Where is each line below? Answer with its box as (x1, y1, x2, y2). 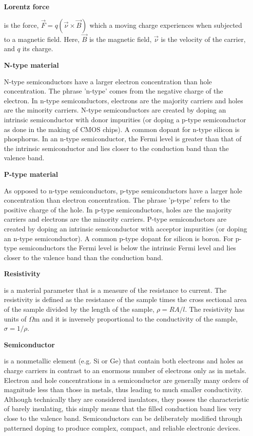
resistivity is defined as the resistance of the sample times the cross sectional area (4, 294, 247, 304)
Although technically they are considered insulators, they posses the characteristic (4, 394, 249, 404)
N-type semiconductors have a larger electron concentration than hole (4, 76, 212, 86)
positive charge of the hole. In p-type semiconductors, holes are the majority (4, 204, 232, 214)
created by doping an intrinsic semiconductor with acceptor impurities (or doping (4, 223, 247, 233)
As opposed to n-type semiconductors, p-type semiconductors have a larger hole (4, 185, 242, 195)
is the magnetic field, (89, 34, 152, 44)
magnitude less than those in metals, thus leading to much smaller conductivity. (4, 384, 243, 395)
